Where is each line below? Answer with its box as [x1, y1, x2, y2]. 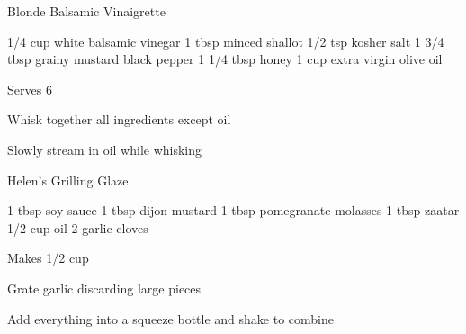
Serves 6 [7, 79, 52, 98]
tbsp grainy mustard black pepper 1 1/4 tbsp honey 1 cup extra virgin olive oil [7, 50, 443, 68]
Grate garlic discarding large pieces [7, 278, 202, 297]
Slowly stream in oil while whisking [7, 140, 202, 158]
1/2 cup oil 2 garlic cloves [7, 218, 148, 237]
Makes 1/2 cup [7, 248, 89, 267]
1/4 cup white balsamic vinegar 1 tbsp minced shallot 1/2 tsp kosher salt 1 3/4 [7, 32, 444, 50]
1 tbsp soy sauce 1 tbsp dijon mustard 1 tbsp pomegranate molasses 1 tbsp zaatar [7, 201, 460, 220]
